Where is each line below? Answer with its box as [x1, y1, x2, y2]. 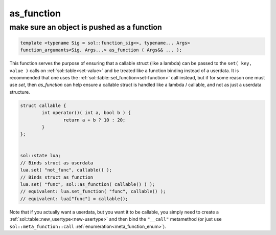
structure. [9, 89, 30, 95]
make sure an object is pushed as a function [9, 23, 162, 32]
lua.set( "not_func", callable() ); [20, 167, 112, 173]
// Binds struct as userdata [20, 160, 94, 166]
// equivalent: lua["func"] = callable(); [20, 196, 128, 202]
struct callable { [20, 102, 66, 109]
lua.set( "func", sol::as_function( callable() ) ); [20, 182, 155, 187]
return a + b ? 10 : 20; [63, 117, 126, 123]
